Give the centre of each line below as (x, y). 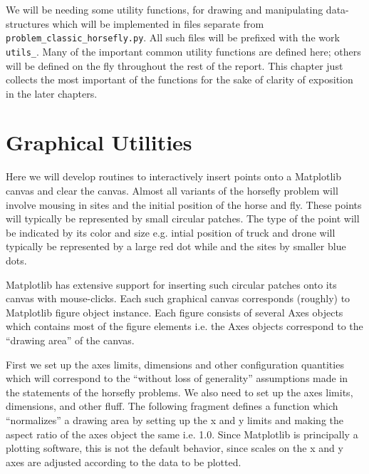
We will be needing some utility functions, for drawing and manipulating (165, 9)
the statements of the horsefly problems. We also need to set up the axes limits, (180, 392)
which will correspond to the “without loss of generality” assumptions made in (177, 378)
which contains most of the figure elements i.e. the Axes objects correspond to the (184, 326)
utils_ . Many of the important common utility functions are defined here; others (183, 51)
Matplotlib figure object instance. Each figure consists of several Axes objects (175, 312)
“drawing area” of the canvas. (70, 340)
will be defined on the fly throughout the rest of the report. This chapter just (175, 65)
